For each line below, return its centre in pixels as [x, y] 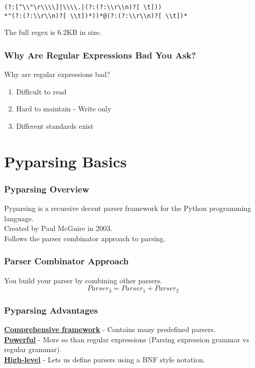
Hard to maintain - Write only [64, 109]
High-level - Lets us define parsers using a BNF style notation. [105, 359]
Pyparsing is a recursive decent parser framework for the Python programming [128, 208]
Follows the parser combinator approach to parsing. [85, 238]
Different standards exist [55, 125]
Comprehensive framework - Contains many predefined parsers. [110, 329]
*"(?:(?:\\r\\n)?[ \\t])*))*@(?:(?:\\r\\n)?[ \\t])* [96, 16]
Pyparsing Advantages [51, 310]
